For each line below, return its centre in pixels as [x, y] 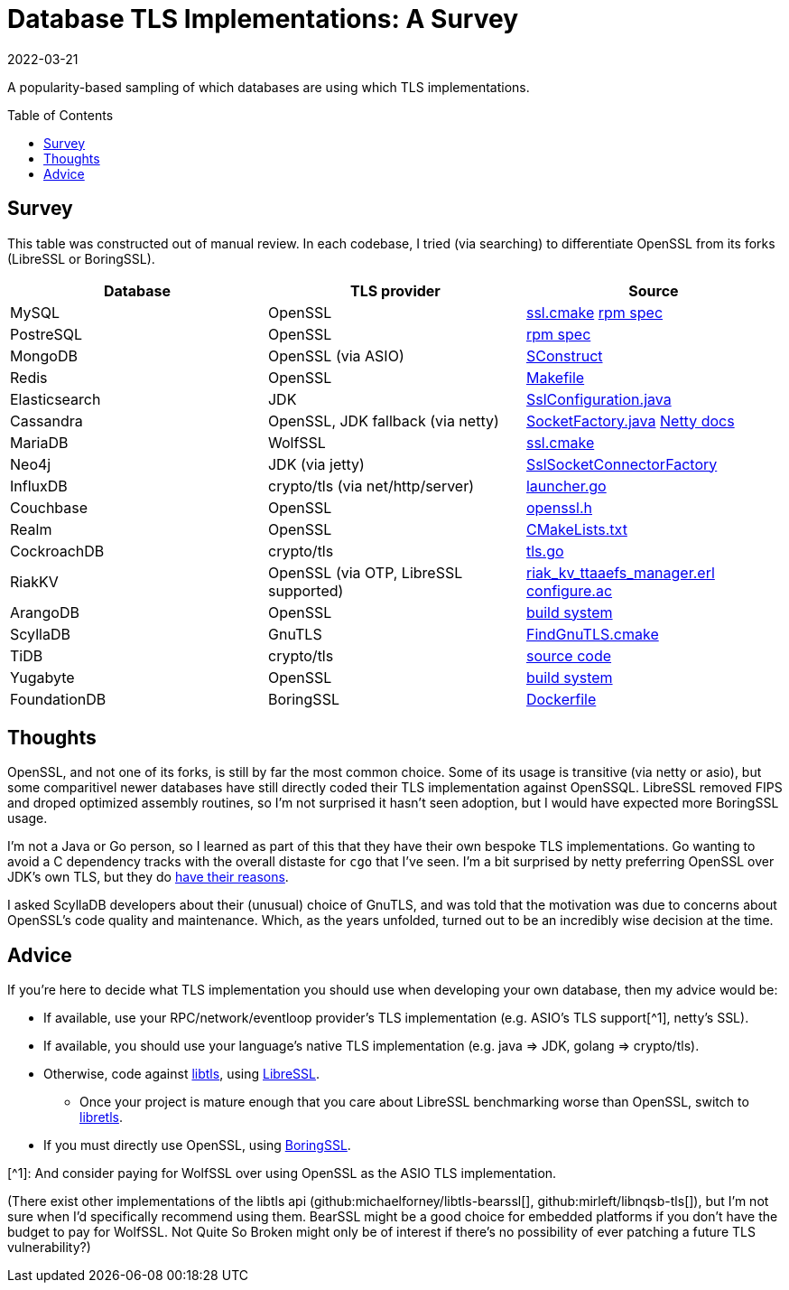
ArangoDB [45, 612]
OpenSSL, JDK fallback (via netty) [383, 421]
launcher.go [566, 486]
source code [569, 655]
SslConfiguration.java [599, 399]
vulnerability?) [49, 1248]
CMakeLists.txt [576, 529]
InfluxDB [39, 486]
